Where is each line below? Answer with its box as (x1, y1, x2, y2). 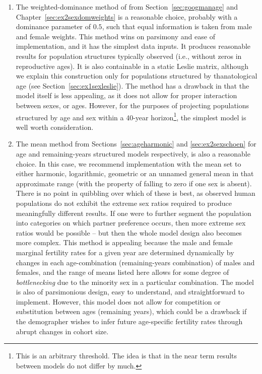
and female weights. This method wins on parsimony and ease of (16, 31, 215, 41)
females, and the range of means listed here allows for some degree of (16, 267, 229, 277)
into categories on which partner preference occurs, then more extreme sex (16, 217, 246, 228)
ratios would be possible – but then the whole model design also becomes (16, 227, 242, 238)
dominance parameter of (16, 21, 91, 32)
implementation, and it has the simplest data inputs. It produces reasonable (16, 41, 251, 51)
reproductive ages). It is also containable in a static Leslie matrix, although (16, 60, 248, 71)
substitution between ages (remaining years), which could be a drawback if (16, 306, 247, 317)
